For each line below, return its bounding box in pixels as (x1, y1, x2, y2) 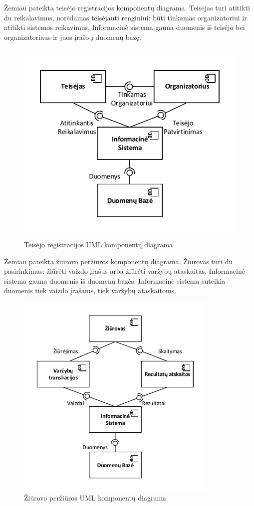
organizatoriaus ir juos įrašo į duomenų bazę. (4, 31, 141, 42)
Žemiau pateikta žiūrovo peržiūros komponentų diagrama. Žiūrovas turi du (4, 256, 233, 266)
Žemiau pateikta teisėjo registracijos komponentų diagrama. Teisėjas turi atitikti (4, 2, 250, 12)
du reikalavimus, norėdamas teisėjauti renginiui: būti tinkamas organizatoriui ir (4, 12, 247, 22)
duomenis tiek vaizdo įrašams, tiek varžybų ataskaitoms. (4, 285, 177, 296)
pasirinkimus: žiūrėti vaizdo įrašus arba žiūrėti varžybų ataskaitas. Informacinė (4, 266, 245, 276)
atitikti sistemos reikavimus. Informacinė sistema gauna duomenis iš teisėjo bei (4, 22, 245, 32)
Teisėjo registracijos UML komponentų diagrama (24, 239, 173, 249)
